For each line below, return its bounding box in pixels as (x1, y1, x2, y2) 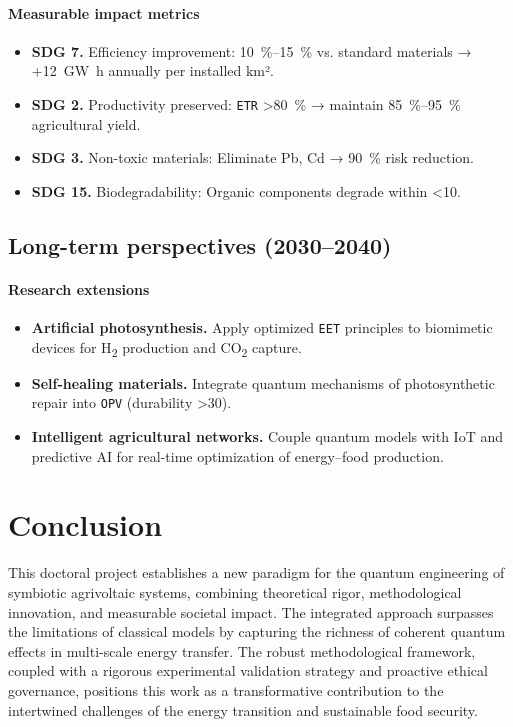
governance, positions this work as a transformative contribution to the (8, 679, 444, 700)
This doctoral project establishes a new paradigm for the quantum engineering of (8, 562, 505, 583)
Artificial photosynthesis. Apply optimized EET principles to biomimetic (31, 317, 493, 337)
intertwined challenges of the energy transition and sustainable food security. (8, 699, 478, 720)
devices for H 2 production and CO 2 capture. (31, 336, 302, 360)
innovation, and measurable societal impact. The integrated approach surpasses (8, 601, 494, 622)
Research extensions (8, 278, 150, 299)
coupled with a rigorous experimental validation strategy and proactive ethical (8, 660, 488, 681)
